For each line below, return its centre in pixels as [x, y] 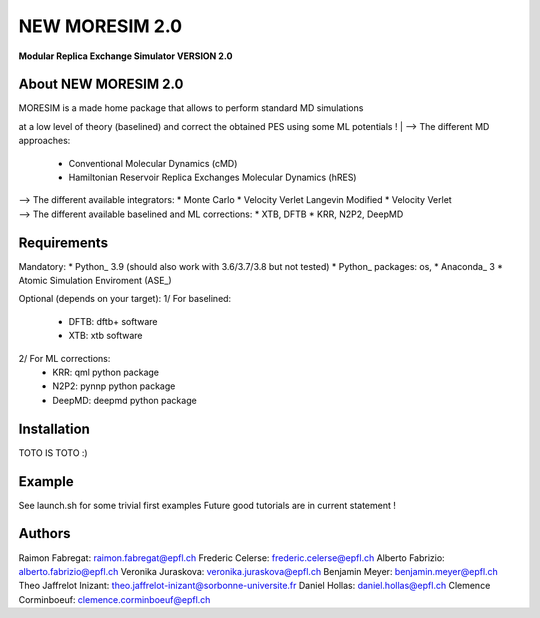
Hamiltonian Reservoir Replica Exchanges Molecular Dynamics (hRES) [212, 177]
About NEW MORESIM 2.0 [101, 84]
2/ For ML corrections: [64, 358]
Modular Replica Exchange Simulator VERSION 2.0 [125, 56]
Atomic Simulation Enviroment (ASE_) [95, 281]
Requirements [63, 242]
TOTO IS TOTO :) [53, 452]
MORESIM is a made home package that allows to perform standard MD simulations [191, 108]
